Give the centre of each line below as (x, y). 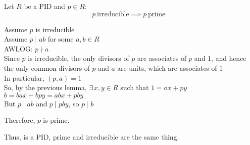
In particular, (24, 77)
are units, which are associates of (167, 68)
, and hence (228, 58)
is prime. (56, 120)
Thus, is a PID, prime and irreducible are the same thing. (92, 136)
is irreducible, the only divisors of (78, 58)
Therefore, (20, 120)
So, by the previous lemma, (45, 87)
